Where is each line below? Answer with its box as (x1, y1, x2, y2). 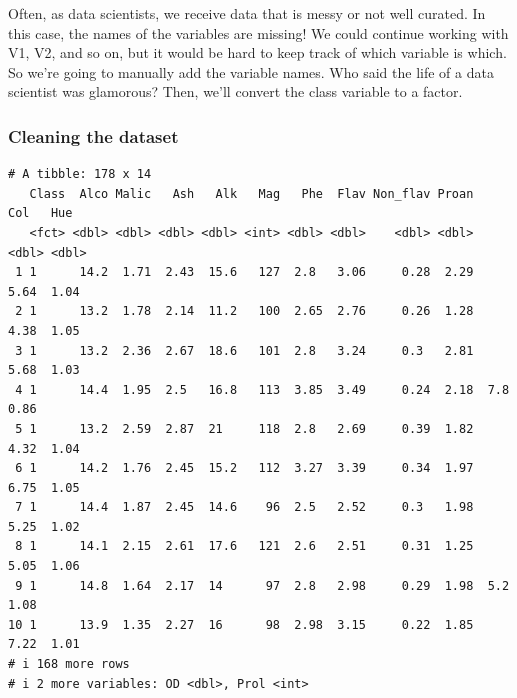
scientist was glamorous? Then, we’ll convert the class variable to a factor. (8, 81, 463, 102)
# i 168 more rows (8, 657, 130, 672)
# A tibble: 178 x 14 (8, 167, 152, 182)
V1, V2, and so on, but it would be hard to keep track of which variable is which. (8, 42, 507, 63)
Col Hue (8, 206, 73, 221)
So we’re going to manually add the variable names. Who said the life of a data (8, 61, 494, 82)
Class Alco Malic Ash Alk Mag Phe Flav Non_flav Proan (29, 186, 474, 201)
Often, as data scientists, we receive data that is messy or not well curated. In (8, 3, 486, 23)
